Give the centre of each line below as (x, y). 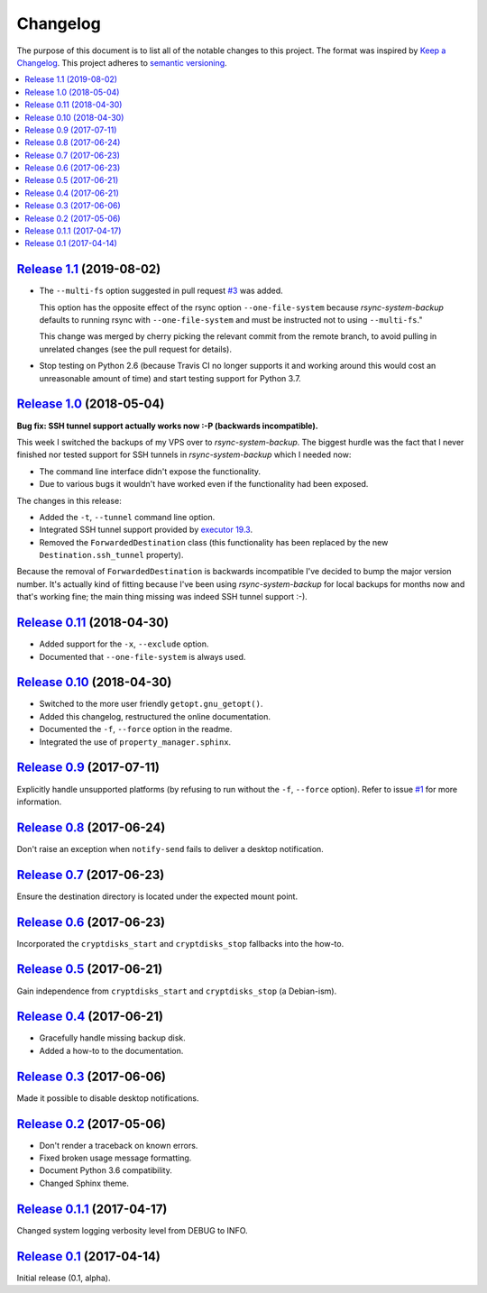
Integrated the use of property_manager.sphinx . (135, 742)
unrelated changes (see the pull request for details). (135, 349)
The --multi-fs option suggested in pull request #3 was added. (161, 291)
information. (39, 802)
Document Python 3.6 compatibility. (106, 1170)
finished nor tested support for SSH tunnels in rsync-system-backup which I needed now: (184, 454)
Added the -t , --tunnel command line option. (127, 517)
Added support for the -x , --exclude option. (124, 644)
